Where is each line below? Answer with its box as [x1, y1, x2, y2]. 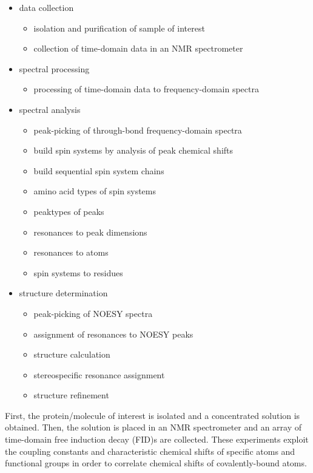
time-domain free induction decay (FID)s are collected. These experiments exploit [5, 433, 309, 446]
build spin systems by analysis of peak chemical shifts [33, 144, 234, 157]
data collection [19, 1, 74, 13]
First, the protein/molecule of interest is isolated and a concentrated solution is [5, 409, 300, 421]
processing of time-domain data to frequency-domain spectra [33, 83, 259, 95]
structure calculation [33, 348, 110, 361]
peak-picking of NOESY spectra [33, 307, 153, 319]
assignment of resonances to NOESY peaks [33, 327, 194, 340]
